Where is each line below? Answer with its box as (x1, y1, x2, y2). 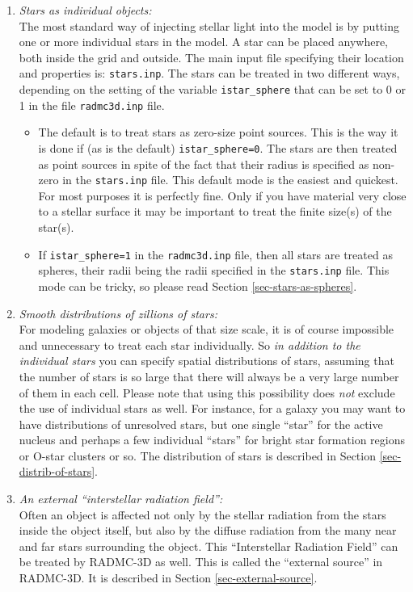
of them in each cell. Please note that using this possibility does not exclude (19, 384, 395, 401)
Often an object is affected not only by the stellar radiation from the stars (19, 506, 386, 523)
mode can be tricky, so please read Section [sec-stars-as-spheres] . (38, 277, 357, 294)
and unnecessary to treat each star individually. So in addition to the (19, 336, 360, 353)
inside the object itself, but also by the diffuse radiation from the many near (19, 522, 397, 539)
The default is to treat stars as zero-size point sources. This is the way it (38, 124, 398, 141)
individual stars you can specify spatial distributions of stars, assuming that (19, 352, 394, 369)
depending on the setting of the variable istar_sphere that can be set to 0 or (19, 81, 406, 98)
